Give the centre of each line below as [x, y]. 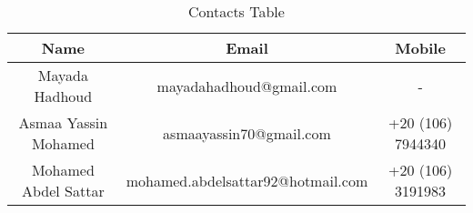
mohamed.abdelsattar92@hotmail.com [247, 180]
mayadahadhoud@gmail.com [247, 86]
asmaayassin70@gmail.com [247, 133]
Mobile [420, 48]
